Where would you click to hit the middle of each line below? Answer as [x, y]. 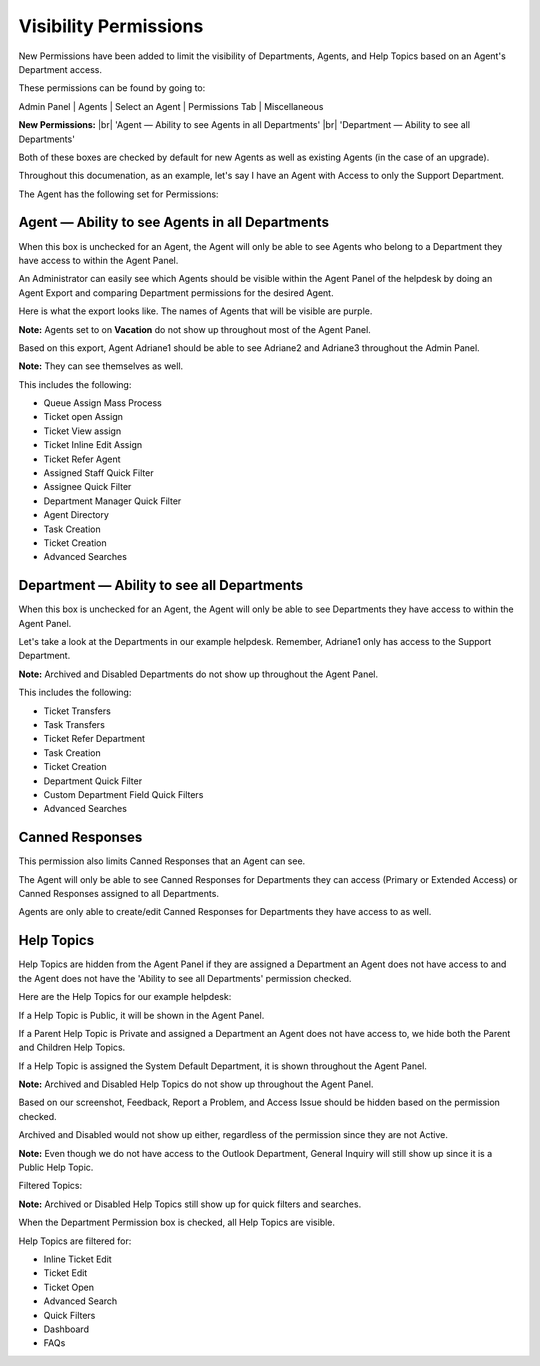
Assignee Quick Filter [87, 487]
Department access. [60, 69]
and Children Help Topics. [72, 1047]
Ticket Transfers [77, 711]
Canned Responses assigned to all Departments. [119, 894]
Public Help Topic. [56, 1167]
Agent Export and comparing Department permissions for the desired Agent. [176, 292]
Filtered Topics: [50, 1186]
